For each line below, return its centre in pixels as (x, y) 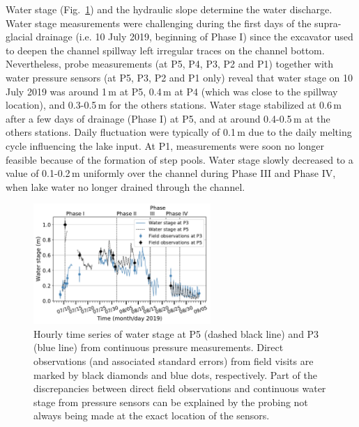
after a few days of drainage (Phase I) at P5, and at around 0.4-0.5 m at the (168, 118)
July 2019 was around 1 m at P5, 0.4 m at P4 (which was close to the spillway (172, 91)
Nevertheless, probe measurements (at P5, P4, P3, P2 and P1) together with (170, 64)
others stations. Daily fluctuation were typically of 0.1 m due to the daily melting (179, 132)
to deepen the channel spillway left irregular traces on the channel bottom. (165, 50)
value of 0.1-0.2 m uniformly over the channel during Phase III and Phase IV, (171, 173)
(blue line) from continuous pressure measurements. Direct (159, 347)
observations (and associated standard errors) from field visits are (174, 360)
